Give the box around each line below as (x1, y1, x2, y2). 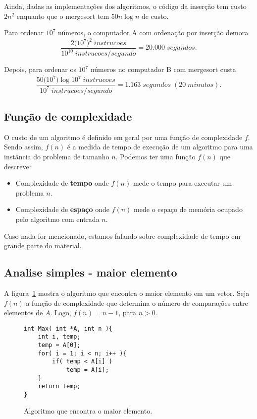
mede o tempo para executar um (133, 178, 232, 188)
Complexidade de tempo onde (15, 178, 109, 188)
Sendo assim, (4, 141, 43, 152)
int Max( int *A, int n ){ (24, 325, 112, 332)
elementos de (4, 307, 43, 318)
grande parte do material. (4, 240, 82, 251)
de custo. (141, 10, 169, 21)
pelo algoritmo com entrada (15, 213, 100, 224)
